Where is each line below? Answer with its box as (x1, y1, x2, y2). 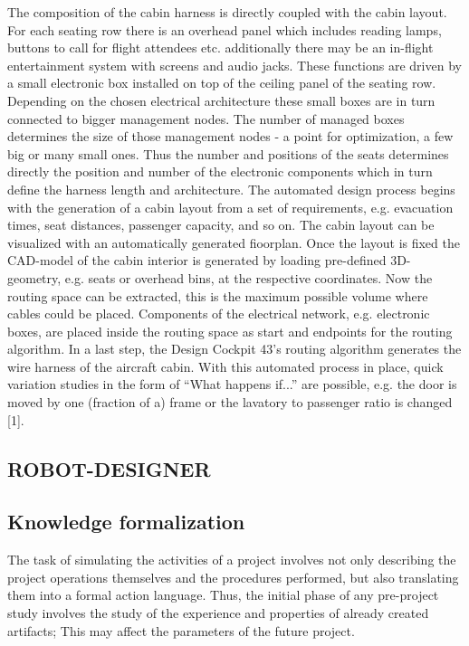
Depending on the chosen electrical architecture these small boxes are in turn (7, 90, 435, 109)
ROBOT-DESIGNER (7, 454, 211, 482)
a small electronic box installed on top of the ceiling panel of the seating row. (7, 73, 436, 92)
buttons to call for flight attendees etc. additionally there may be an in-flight (7, 38, 434, 57)
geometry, (7, 268, 62, 287)
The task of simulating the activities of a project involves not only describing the (7, 550, 456, 569)
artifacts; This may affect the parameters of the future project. (7, 621, 355, 640)
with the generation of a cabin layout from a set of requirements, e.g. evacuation (7, 197, 454, 216)
